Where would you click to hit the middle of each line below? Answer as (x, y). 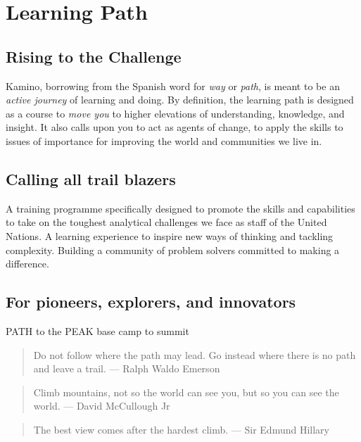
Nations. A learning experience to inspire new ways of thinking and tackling (170, 235)
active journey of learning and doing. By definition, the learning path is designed (180, 100)
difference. (27, 264)
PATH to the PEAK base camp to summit (97, 330)
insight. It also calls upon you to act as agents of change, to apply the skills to (175, 127)
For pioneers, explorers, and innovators (151, 302)
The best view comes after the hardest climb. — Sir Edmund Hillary (181, 429)
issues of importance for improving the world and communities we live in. (164, 140)
